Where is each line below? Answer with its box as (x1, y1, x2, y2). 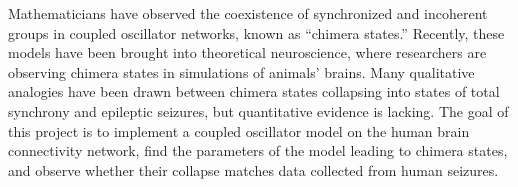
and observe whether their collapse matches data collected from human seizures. (8, 159, 499, 180)
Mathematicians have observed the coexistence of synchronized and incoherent (8, 3, 488, 23)
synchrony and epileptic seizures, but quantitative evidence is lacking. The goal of (8, 100, 509, 121)
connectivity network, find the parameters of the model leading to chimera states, (8, 140, 508, 161)
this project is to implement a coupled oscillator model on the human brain (8, 120, 470, 141)
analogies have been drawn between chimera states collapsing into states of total (8, 81, 500, 102)
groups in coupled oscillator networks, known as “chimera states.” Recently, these (8, 22, 505, 43)
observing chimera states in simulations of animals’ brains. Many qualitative (8, 61, 475, 82)
